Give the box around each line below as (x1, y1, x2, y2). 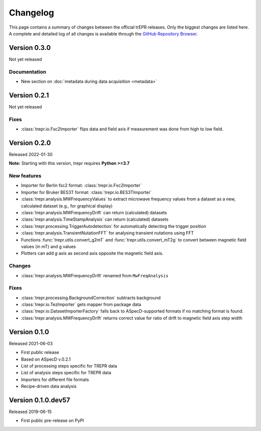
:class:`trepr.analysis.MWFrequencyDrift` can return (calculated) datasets (21, 210, 167, 216)
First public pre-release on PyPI (21, 417, 84, 424)
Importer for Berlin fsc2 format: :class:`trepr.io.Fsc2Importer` (21, 182, 142, 189)
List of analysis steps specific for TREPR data (21, 370, 111, 376)
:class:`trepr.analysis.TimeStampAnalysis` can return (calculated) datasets (21, 216, 169, 223)
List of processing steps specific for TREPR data (21, 363, 117, 368)
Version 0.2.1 (9, 91, 49, 99)
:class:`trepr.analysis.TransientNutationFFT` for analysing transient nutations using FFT (21, 230, 194, 236)
